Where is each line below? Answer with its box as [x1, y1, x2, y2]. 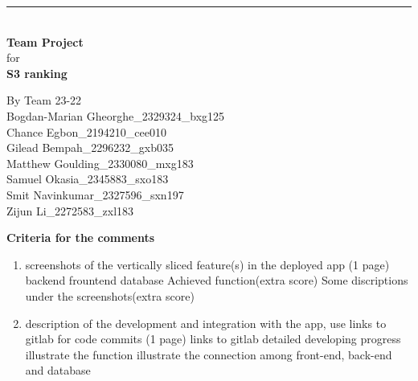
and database [25, 362, 91, 379]
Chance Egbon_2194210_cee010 [6, 123, 166, 140]
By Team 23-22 [6, 92, 82, 109]
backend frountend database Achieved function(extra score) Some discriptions [25, 272, 408, 289]
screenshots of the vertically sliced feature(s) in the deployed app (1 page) [25, 256, 390, 272]
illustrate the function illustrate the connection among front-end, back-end [25, 346, 392, 363]
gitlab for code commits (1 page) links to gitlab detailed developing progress [25, 330, 401, 347]
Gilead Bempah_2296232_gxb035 [6, 139, 174, 156]
